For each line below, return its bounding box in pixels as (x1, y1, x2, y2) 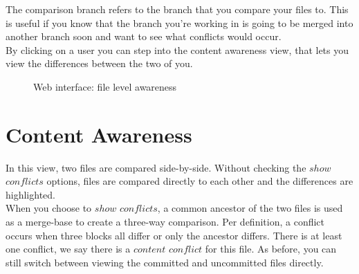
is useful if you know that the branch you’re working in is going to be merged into (6, 15, 353, 30)
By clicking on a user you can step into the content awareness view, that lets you (6, 42, 349, 57)
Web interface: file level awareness (33, 79, 177, 93)
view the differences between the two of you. (6, 56, 193, 71)
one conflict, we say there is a (6, 241, 131, 256)
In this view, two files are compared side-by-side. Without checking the (6, 160, 306, 174)
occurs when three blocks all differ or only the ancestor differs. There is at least (6, 228, 342, 242)
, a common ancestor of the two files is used (157, 201, 343, 215)
